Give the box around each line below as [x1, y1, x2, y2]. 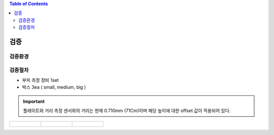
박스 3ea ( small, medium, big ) [22, 84, 86, 90]
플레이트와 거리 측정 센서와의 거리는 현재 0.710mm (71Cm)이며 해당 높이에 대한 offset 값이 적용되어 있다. [23, 108, 231, 114]
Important [23, 98, 45, 104]
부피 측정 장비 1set [22, 77, 59, 83]
